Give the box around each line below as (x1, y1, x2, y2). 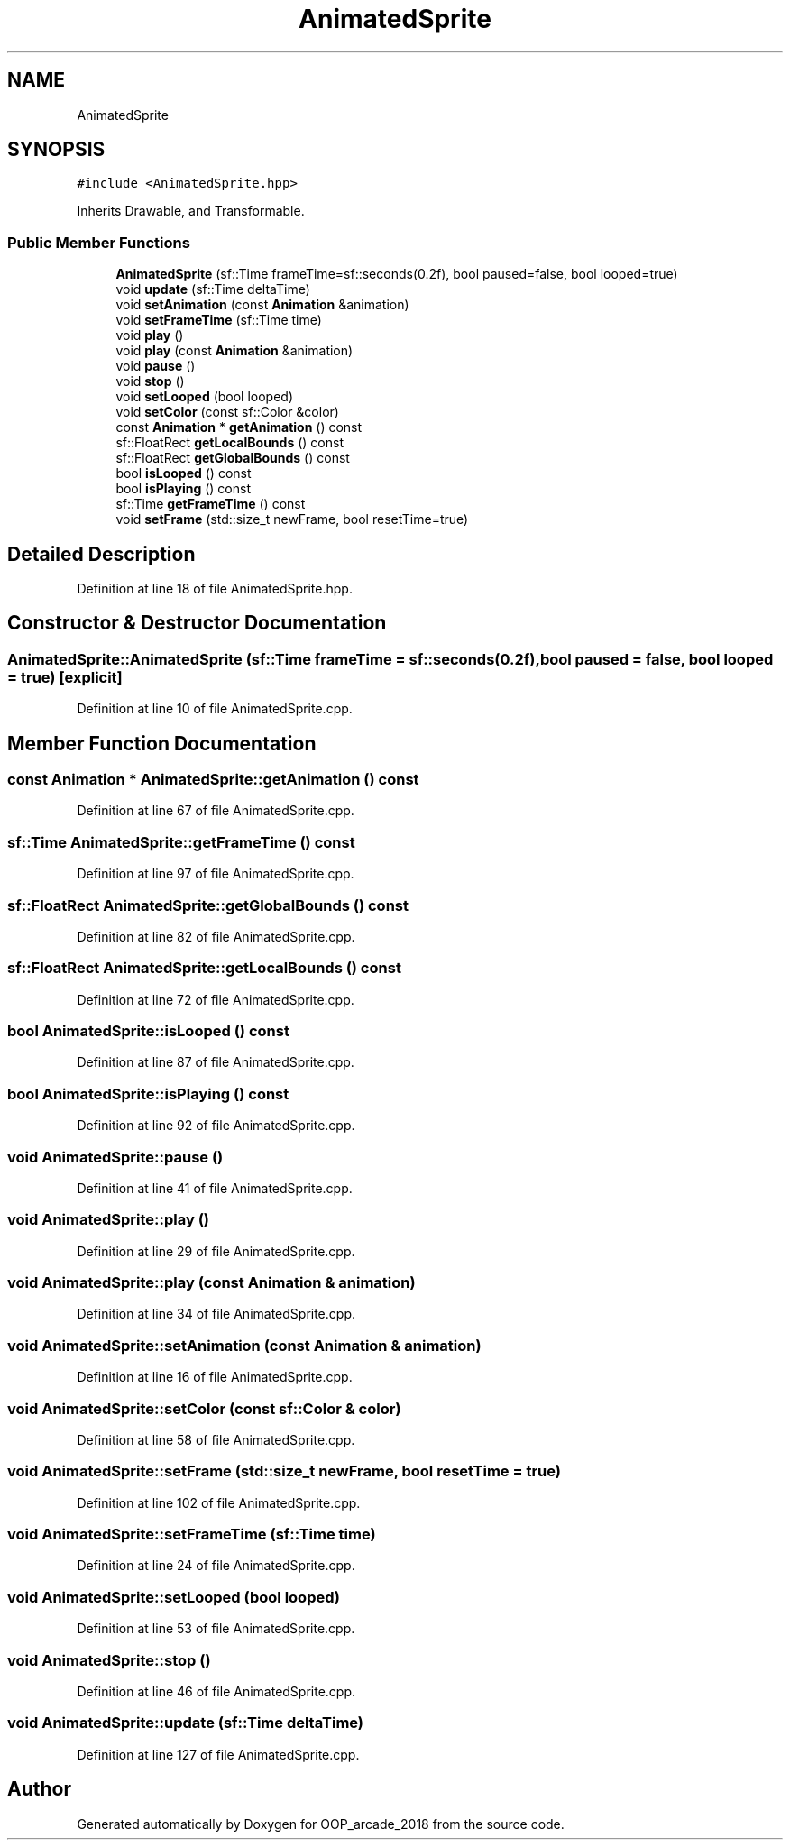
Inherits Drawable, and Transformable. (77, 203, 305, 219)
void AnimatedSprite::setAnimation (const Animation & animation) (7, 1336, 482, 1355)
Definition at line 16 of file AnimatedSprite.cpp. (77, 1369, 353, 1385)
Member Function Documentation (7, 731, 317, 755)
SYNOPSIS (7, 138, 106, 161)
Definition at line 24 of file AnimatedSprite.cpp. (77, 1558, 355, 1574)
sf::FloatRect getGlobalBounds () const (115, 450, 350, 466)
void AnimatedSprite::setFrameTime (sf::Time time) (7, 1525, 376, 1544)
